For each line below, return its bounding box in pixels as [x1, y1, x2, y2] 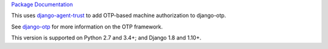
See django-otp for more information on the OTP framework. [11, 23, 163, 30]
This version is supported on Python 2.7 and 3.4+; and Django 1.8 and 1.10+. [11, 34, 202, 42]
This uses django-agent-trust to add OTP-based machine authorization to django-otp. [11, 12, 227, 19]
